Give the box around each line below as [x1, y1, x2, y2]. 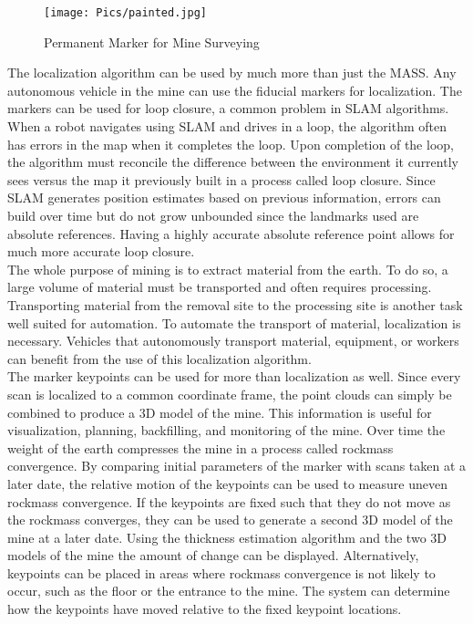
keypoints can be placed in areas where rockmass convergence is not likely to [7, 563, 436, 582]
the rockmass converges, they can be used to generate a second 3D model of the [7, 510, 453, 529]
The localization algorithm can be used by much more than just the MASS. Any [7, 63, 457, 82]
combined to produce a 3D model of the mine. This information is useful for [7, 402, 432, 421]
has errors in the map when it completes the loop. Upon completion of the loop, [7, 134, 454, 153]
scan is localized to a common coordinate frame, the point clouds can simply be [7, 384, 452, 403]
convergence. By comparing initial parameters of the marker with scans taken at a [7, 456, 467, 475]
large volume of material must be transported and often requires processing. [7, 277, 432, 296]
